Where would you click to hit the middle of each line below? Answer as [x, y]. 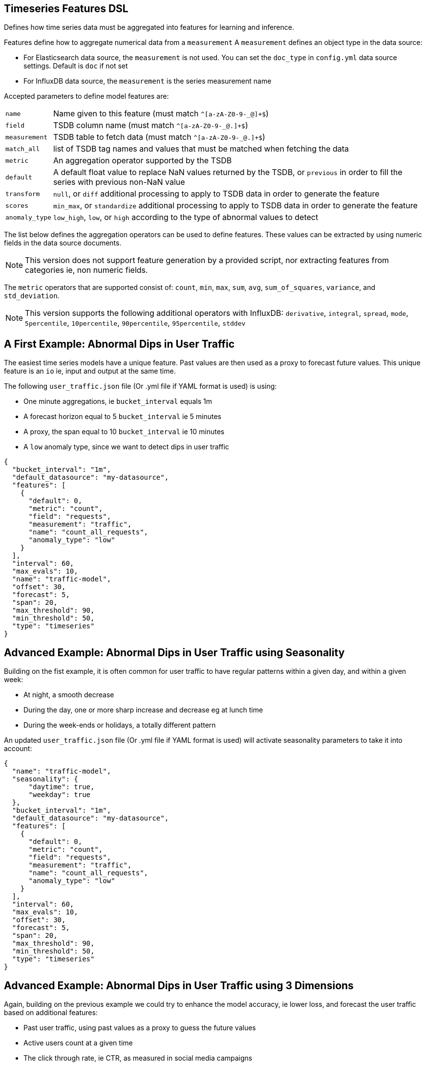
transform [23, 194]
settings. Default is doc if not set [76, 66]
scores [17, 205]
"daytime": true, [62, 787]
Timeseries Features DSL [66, 9]
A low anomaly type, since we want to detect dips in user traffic [126, 447]
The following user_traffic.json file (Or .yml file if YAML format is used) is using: [140, 386]
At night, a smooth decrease [69, 695]
